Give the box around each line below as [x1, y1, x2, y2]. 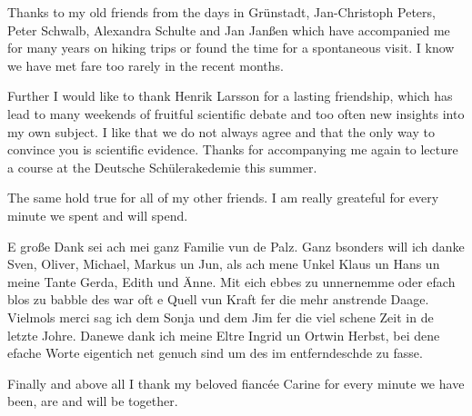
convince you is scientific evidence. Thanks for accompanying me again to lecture [7, 140, 458, 159]
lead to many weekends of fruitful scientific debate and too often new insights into [7, 104, 465, 123]
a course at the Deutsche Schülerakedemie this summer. [7, 157, 317, 176]
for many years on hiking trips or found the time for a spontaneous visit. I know [7, 38, 455, 57]
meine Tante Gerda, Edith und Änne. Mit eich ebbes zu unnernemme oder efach [7, 272, 456, 291]
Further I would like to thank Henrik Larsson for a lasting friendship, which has [7, 86, 453, 105]
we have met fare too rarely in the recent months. [7, 55, 284, 74]
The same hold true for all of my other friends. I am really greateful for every [7, 188, 439, 207]
